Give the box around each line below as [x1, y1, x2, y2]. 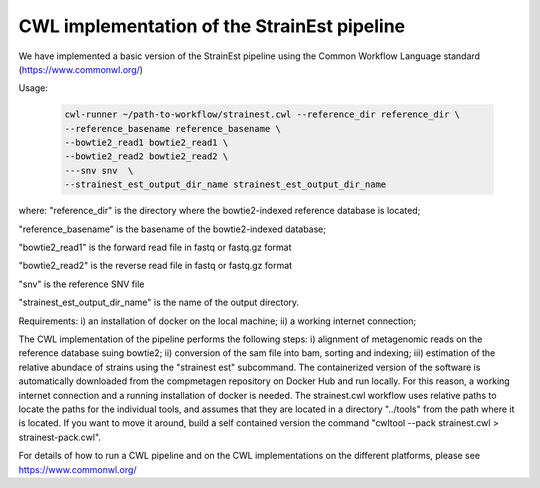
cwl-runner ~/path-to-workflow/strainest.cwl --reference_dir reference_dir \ [64, 109, 460, 120]
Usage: [18, 82, 49, 94]
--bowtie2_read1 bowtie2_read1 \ [64, 137, 229, 149]
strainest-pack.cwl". [18, 431, 102, 443]
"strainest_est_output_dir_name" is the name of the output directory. [18, 296, 300, 309]
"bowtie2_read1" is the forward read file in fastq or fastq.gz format [18, 241, 292, 254]
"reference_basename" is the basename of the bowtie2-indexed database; [18, 223, 327, 235]
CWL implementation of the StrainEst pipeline [18, 15, 405, 37]
